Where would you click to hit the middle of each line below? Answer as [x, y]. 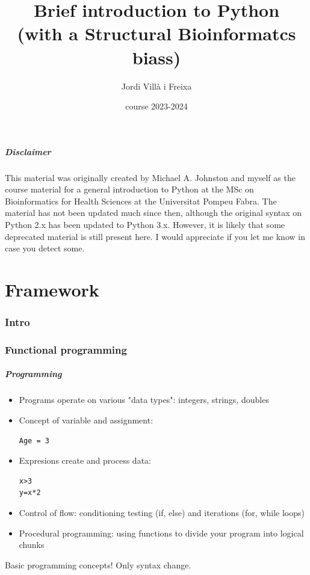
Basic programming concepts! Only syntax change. [98, 564]
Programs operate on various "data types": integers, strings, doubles [144, 400]
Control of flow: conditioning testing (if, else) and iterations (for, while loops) [162, 512]
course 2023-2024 [157, 106]
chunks [32, 545]
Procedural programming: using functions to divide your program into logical [161, 533]
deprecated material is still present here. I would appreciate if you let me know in [155, 236]
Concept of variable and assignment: [86, 420]
